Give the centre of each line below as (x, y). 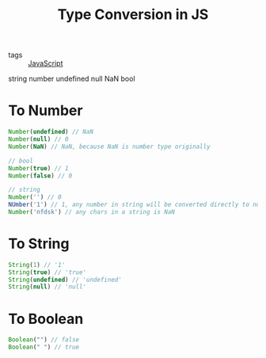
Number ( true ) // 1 (38, 168)
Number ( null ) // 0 (38, 139)
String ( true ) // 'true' (47, 272)
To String (39, 244)
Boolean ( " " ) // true (44, 347)
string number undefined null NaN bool (72, 79)
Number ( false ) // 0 (40, 176)
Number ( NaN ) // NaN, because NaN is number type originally (110, 147)
